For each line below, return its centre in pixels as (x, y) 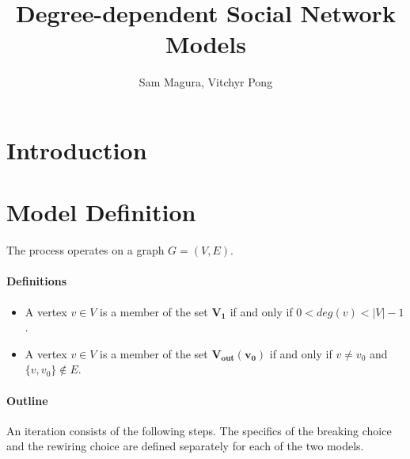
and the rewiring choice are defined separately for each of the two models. (185, 446)
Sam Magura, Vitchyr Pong (206, 82)
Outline (27, 400)
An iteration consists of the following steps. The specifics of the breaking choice (199, 430)
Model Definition (101, 212)
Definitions (37, 281)
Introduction (77, 149)
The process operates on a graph (85, 250)
